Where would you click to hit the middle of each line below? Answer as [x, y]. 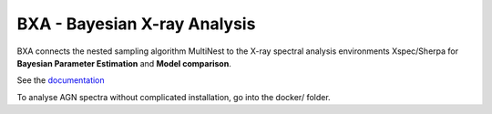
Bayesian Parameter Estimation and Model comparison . [124, 63]
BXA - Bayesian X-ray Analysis [136, 24]
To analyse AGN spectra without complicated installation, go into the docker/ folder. [174, 97]
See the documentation [61, 80]
